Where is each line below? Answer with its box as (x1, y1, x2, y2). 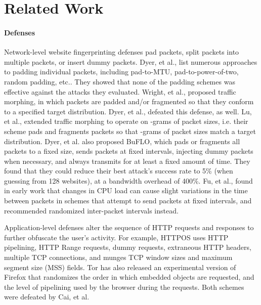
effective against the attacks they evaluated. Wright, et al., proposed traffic (4, 86, 236, 97)
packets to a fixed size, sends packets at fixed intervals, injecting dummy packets (4, 146, 253, 156)
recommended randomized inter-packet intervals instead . (4, 205, 179, 215)
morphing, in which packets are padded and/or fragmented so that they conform (4, 96, 254, 107)
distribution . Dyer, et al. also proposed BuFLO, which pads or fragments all (4, 136, 240, 146)
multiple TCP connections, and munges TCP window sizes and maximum (4, 252, 233, 263)
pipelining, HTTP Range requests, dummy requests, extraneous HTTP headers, (4, 242, 251, 252)
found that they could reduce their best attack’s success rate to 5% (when (4, 165, 233, 176)
